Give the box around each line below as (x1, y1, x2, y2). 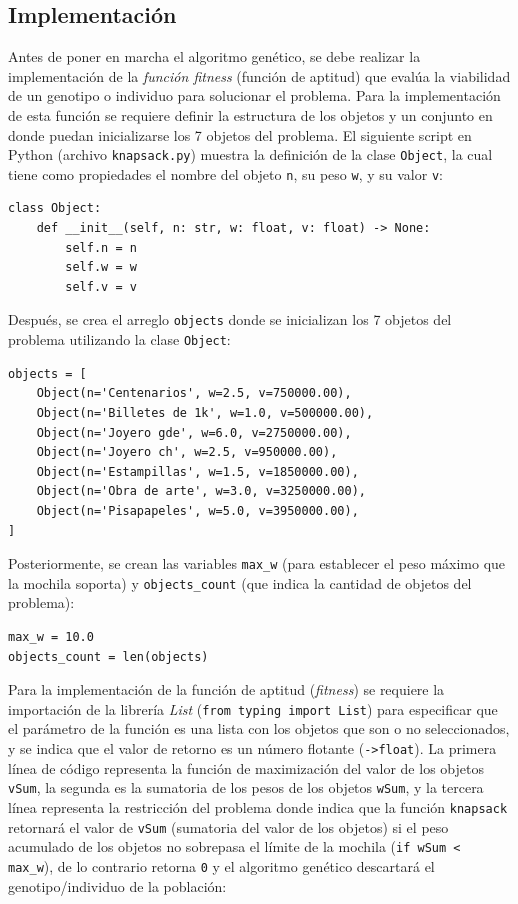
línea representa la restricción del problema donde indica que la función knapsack (8, 796, 508, 817)
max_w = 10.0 (8, 630, 94, 645)
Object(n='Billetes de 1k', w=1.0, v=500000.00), (36, 405, 374, 420)
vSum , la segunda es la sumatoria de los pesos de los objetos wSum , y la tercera (8, 777, 484, 798)
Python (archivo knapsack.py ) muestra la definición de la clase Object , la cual (8, 144, 493, 165)
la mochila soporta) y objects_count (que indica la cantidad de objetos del (8, 572, 472, 593)
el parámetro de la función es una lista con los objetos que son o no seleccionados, (8, 718, 510, 739)
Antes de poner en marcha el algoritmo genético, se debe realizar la (8, 46, 421, 67)
